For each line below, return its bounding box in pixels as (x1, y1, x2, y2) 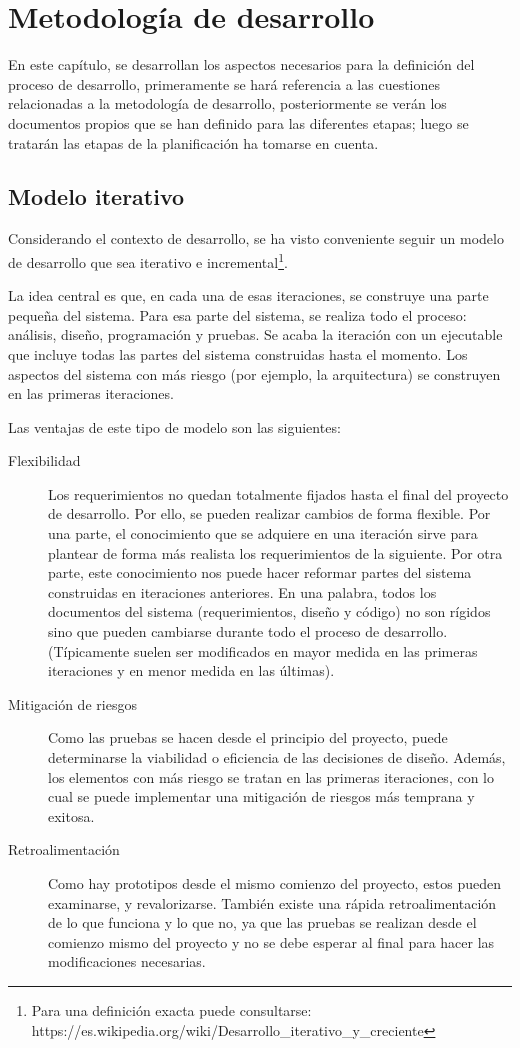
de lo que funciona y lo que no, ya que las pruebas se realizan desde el (48, 912, 477, 933)
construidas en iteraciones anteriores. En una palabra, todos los (48, 581, 437, 602)
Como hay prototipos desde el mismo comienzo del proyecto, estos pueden (48, 872, 502, 893)
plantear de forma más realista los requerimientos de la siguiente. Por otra (48, 542, 503, 563)
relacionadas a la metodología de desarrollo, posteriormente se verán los (8, 93, 447, 114)
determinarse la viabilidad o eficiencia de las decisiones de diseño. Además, (48, 747, 506, 768)
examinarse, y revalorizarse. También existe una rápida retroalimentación (48, 892, 497, 913)
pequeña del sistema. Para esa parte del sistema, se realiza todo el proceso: (8, 304, 467, 325)
